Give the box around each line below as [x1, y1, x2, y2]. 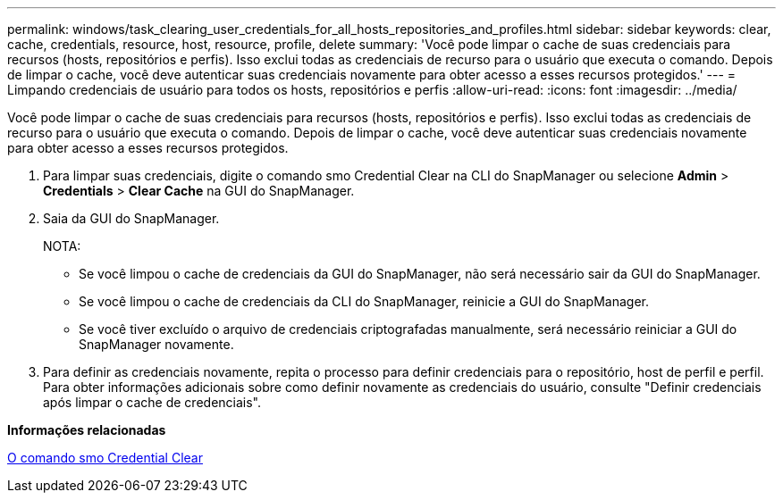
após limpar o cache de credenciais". [43, 395, 261, 410]
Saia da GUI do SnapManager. [43, 211, 220, 226]
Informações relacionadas [7, 422, 166, 437]
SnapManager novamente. [79, 337, 234, 352]
